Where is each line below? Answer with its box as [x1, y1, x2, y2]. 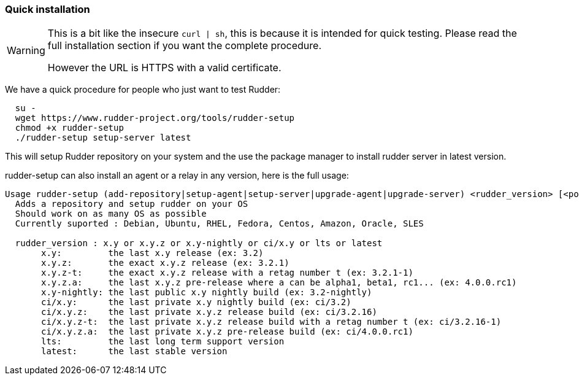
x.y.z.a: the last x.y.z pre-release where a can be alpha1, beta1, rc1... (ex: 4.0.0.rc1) [41, 277, 517, 288]
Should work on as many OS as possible [15, 209, 207, 219]
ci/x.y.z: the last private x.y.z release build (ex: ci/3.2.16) [41, 307, 377, 317]
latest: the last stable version [41, 346, 228, 357]
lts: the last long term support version [41, 336, 285, 347]
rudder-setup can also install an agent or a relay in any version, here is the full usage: [5, 170, 349, 181]
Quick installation [5, 3, 90, 15]
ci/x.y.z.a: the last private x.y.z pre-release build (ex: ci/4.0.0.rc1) [41, 327, 413, 337]
